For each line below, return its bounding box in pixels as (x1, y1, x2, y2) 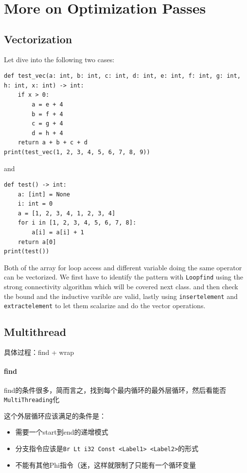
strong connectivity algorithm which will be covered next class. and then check (4, 281, 238, 292)
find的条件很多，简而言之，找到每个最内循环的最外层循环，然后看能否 (4, 385, 227, 395)
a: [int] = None (18, 191, 71, 198)
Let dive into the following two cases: (4, 54, 115, 64)
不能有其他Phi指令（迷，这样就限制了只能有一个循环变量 (15, 459, 196, 470)
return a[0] (18, 238, 56, 245)
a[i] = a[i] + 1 (32, 229, 84, 236)
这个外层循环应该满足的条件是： (4, 410, 106, 420)
